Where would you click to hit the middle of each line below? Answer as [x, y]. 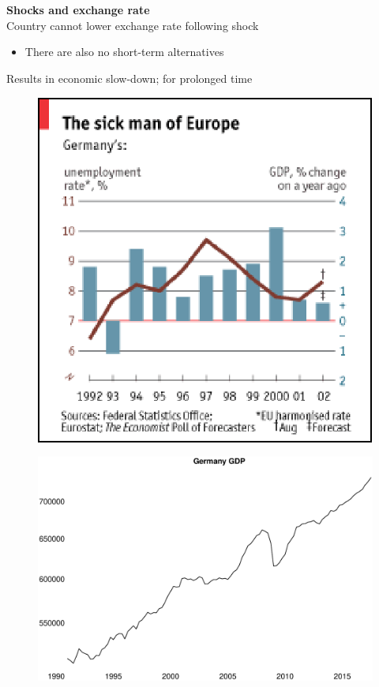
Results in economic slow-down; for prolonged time [129, 78]
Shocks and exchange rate [78, 9]
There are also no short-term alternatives [124, 52]
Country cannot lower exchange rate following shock [133, 25]
